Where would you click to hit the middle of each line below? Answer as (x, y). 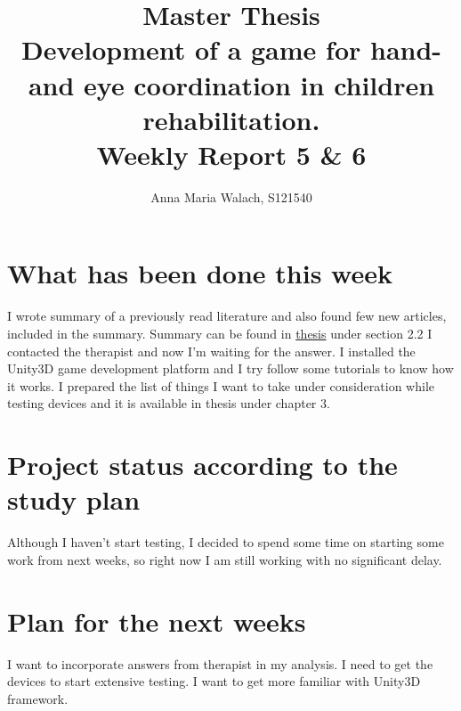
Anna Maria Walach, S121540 (231, 196)
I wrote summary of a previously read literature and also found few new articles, (227, 316)
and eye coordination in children (231, 84)
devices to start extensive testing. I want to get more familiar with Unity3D (214, 681)
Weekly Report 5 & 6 (231, 154)
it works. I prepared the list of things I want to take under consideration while (221, 385)
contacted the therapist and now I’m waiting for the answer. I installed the (211, 351)
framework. (38, 698)
